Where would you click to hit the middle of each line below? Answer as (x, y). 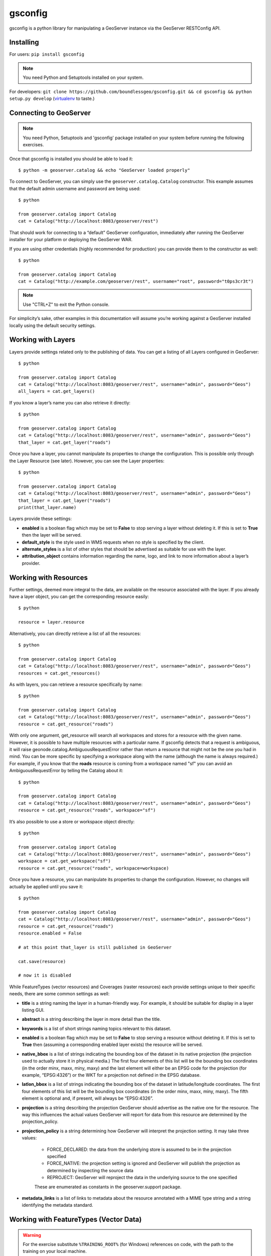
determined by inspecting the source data (90, 1170)
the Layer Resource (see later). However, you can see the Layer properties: (87, 461)
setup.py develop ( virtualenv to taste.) (52, 98)
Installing (24, 42)
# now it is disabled (45, 975)
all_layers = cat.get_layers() (57, 391)
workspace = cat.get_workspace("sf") (65, 861)
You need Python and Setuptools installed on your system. (83, 77)
